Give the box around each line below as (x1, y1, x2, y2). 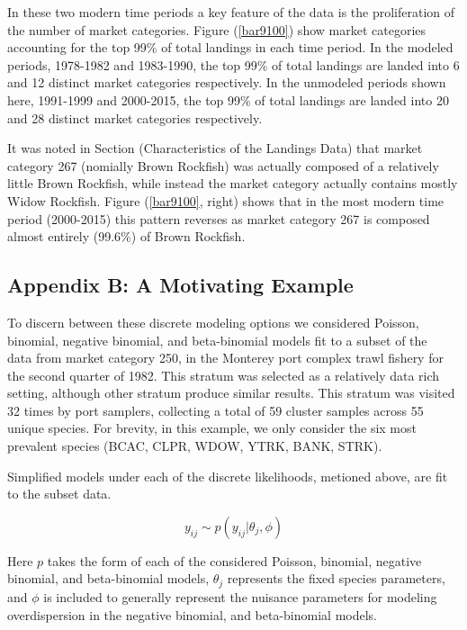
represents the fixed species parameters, (227, 569, 445, 588)
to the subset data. (7, 484, 112, 503)
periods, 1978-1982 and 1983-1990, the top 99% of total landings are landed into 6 (7, 55, 460, 74)
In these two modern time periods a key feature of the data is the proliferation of (7, 3, 455, 21)
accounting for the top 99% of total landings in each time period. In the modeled (7, 38, 454, 57)
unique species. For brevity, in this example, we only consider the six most (7, 418, 417, 437)
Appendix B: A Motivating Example (7, 271, 354, 299)
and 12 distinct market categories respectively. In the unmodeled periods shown (7, 73, 446, 92)
